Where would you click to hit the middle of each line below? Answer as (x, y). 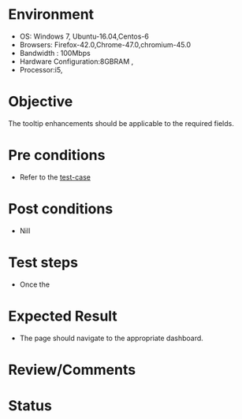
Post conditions (61, 209)
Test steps (43, 262)
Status (30, 406)
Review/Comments (72, 370)
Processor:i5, (41, 69)
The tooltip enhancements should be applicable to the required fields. (121, 123)
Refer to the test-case (55, 177)
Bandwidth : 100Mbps (55, 53)
